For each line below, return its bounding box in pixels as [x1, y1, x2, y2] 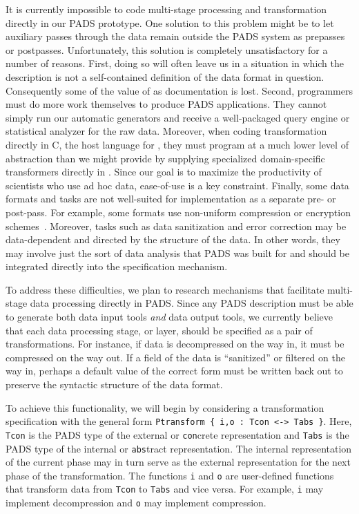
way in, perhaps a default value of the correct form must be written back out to [6, 363, 343, 378]
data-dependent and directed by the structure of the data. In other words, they [6, 232, 340, 247]
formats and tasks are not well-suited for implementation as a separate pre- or [6, 191, 336, 206]
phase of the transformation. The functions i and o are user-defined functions [6, 468, 334, 482]
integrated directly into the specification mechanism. [6, 259, 228, 274]
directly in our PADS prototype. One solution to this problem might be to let [6, 15, 334, 30]
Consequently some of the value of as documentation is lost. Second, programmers [6, 83, 353, 97]
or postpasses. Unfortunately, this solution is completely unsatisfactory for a [6, 42, 328, 57]
